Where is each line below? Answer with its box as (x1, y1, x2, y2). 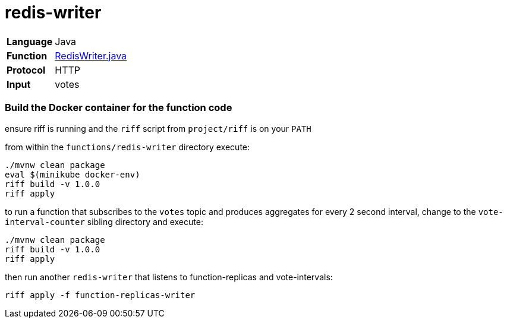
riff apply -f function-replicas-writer (5, 290, 196, 300)
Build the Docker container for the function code (5, 102, 232, 114)
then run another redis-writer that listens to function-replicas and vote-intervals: (5, 271, 333, 282)
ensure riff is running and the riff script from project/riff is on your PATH (5, 123, 311, 134)
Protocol (7, 64, 46, 76)
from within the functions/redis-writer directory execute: (5, 141, 250, 152)
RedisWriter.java (55, 49, 127, 62)
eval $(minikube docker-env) (5, 169, 140, 179)
